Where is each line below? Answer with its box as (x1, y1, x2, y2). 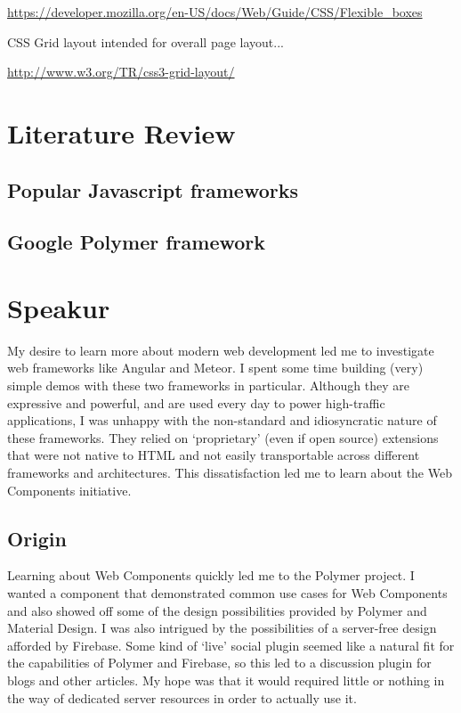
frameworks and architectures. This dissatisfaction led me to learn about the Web (7, 463, 452, 481)
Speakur (7, 289, 110, 325)
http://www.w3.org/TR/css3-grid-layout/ (7, 62, 235, 81)
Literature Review (7, 114, 236, 151)
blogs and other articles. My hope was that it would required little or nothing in (7, 670, 445, 689)
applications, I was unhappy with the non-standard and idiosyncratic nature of (7, 411, 437, 430)
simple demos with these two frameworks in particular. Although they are (7, 376, 409, 395)
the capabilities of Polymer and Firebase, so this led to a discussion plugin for (7, 653, 432, 672)
